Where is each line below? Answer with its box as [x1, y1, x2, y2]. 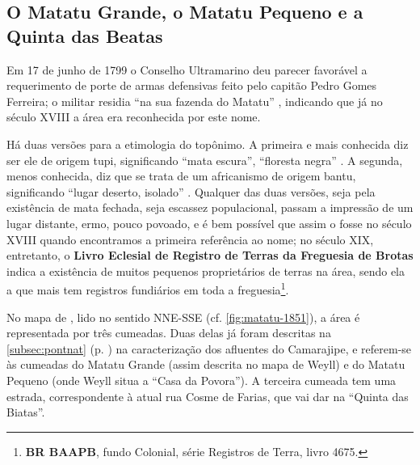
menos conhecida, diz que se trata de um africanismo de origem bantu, [6, 167, 356, 184]
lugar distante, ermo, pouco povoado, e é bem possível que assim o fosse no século [6, 214, 412, 231]
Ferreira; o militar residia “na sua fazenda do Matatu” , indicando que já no [6, 92, 383, 109]
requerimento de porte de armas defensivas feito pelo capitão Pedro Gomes [6, 77, 377, 94]
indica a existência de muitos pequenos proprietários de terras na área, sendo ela [6, 262, 405, 279]
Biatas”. [6, 404, 45, 421]
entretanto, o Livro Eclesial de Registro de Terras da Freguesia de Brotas [6, 247, 414, 264]
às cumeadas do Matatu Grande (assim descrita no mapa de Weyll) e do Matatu [6, 356, 405, 373]
